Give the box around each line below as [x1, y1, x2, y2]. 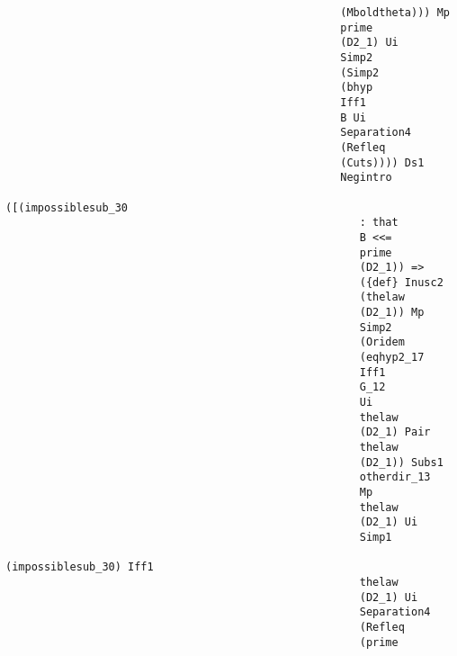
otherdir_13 [359, 471, 431, 484]
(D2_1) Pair [359, 426, 431, 439]
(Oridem [359, 336, 405, 349]
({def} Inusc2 [359, 275, 444, 289]
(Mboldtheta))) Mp [340, 6, 450, 19]
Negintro [340, 171, 392, 184]
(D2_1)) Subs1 [359, 455, 444, 469]
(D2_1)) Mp [359, 306, 425, 319]
